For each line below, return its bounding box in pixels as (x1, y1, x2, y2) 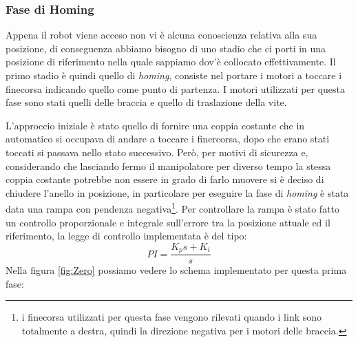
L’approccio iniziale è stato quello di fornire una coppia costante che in (6, 118, 305, 132)
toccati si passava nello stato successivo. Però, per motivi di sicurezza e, (6, 145, 308, 159)
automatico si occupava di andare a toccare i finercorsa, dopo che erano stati (6, 131, 330, 146)
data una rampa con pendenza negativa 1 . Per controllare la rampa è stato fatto (6, 200, 340, 215)
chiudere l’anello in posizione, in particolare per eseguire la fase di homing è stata (6, 185, 349, 200)
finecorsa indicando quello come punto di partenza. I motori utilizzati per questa (6, 81, 346, 96)
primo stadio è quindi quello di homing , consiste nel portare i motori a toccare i (6, 68, 342, 82)
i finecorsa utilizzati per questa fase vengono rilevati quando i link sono (21, 310, 322, 324)
